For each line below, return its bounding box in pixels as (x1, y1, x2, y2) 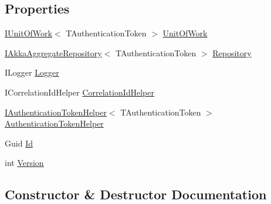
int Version (5, 157, 44, 169)
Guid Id (5, 137, 33, 149)
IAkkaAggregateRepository (5, 46, 102, 59)
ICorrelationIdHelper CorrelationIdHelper (5, 86, 154, 98)
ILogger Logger (5, 66, 59, 79)
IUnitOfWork (5, 27, 52, 39)
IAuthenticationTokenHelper (5, 106, 107, 118)
